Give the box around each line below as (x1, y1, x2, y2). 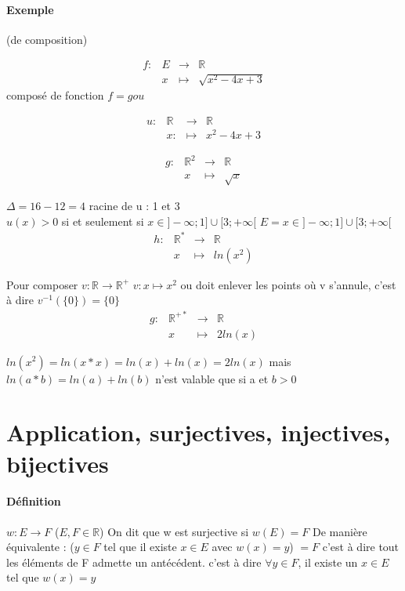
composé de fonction (6, 87, 104, 103)
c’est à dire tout (322, 538, 400, 555)
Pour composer (6, 276, 78, 292)
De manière (312, 523, 367, 539)
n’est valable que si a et (155, 370, 269, 386)
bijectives (6, 447, 109, 479)
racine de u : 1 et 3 (89, 198, 180, 214)
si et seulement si (61, 212, 144, 229)
